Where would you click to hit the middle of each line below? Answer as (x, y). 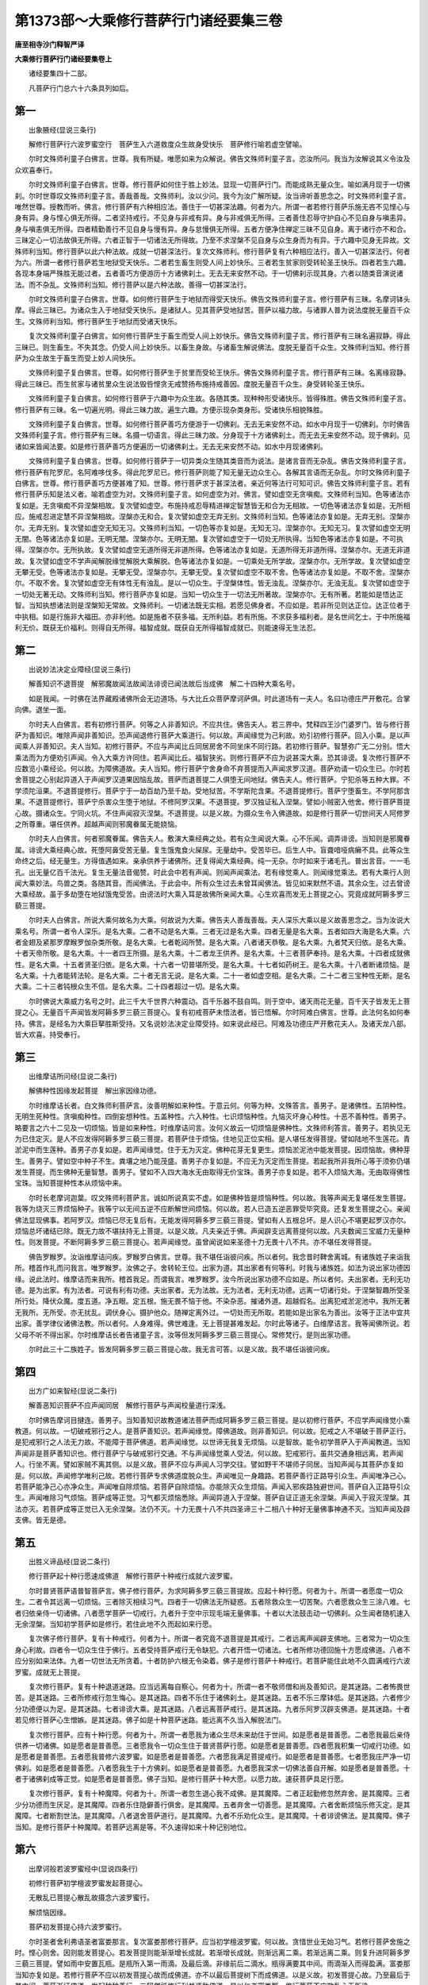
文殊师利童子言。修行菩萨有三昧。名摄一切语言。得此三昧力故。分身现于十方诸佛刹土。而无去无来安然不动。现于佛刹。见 (212, 435)
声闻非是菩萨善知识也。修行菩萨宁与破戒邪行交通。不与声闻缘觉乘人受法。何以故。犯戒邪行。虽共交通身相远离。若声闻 (209, 1453)
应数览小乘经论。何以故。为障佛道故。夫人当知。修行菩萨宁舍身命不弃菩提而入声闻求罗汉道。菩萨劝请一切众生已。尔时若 (212, 769)
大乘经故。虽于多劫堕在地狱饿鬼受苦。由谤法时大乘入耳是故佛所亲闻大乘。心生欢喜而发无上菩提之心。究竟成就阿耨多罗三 (212, 894)
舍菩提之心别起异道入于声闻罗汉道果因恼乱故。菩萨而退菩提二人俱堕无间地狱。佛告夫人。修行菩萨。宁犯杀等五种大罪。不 (212, 780)
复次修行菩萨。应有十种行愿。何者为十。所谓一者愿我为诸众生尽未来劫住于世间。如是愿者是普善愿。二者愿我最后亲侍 (219, 1734)
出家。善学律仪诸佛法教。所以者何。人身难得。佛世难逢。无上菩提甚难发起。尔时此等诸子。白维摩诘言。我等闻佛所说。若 (212, 1324)
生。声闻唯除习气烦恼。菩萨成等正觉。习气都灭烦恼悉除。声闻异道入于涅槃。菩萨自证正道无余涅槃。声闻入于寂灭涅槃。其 (212, 1497)
